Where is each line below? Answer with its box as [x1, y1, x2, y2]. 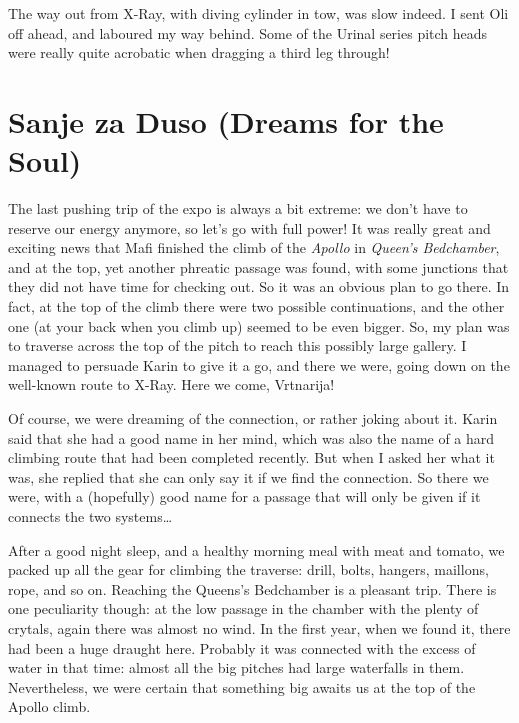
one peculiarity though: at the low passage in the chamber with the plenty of [8, 598, 479, 619]
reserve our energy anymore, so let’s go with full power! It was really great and [8, 217, 491, 238]
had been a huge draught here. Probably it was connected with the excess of [8, 637, 476, 658]
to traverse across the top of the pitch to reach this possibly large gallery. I [8, 335, 467, 356]
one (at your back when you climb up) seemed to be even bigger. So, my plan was [8, 315, 510, 336]
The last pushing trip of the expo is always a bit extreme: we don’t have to [8, 198, 468, 219]
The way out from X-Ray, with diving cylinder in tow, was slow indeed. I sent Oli [8, 3, 509, 23]
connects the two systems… [8, 506, 173, 526]
